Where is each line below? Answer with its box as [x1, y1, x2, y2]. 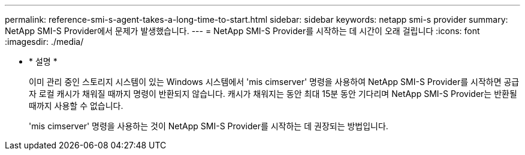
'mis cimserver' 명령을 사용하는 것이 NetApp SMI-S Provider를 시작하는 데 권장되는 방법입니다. [29, 121, 388, 131]
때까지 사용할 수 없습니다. [29, 101, 123, 111]
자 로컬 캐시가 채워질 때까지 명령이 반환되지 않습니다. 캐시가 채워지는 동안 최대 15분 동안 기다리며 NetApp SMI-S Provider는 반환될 [29, 89, 517, 99]
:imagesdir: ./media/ [5, 37, 84, 47]
